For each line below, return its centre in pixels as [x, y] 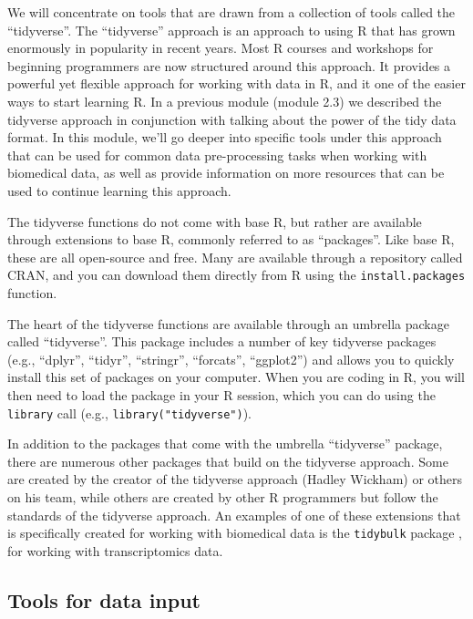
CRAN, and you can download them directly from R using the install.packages [236, 275]
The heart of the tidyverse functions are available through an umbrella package [228, 323]
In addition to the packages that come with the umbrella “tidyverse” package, [225, 444]
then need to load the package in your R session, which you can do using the [221, 394]
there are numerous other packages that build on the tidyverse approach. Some [228, 461]
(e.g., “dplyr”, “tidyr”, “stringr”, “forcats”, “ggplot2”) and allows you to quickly [231, 359]
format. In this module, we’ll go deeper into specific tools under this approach [225, 137]
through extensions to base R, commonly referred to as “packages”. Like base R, [231, 239]
